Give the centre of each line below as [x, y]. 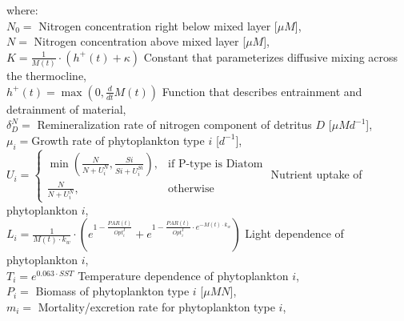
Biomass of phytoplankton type [112, 291]
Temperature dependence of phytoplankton [183, 275]
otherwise [191, 189]
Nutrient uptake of [316, 174]
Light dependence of [294, 233]
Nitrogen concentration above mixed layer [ [140, 41]
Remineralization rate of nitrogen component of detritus [174, 124]
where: [22, 10]
